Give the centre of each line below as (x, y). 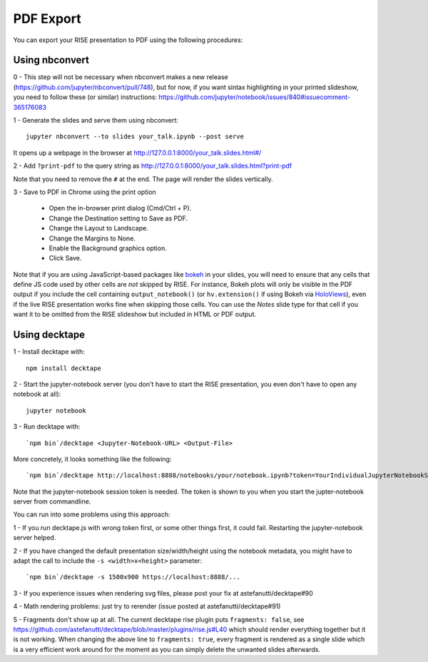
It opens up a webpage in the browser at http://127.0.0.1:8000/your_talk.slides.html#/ (137, 153)
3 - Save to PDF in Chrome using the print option (85, 192)
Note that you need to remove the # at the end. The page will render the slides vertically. (143, 179)
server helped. (35, 538)
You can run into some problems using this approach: (92, 514)
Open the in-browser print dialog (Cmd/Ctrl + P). (120, 208)
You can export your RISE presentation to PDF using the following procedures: (128, 40)
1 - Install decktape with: (49, 352)
